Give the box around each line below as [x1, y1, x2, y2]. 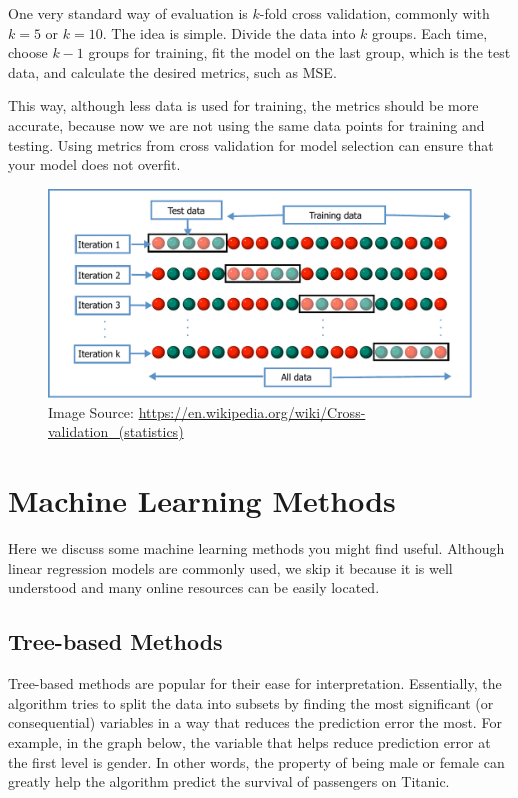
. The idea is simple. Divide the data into [102, 22, 356, 43]
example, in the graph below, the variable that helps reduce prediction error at [8, 731, 491, 752]
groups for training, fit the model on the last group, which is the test [88, 42, 511, 63]
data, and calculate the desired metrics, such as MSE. [8, 61, 337, 82]
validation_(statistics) [48, 421, 184, 442]
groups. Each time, [372, 22, 488, 43]
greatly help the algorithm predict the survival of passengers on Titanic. [8, 771, 450, 792]
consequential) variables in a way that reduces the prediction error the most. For [8, 712, 502, 733]
